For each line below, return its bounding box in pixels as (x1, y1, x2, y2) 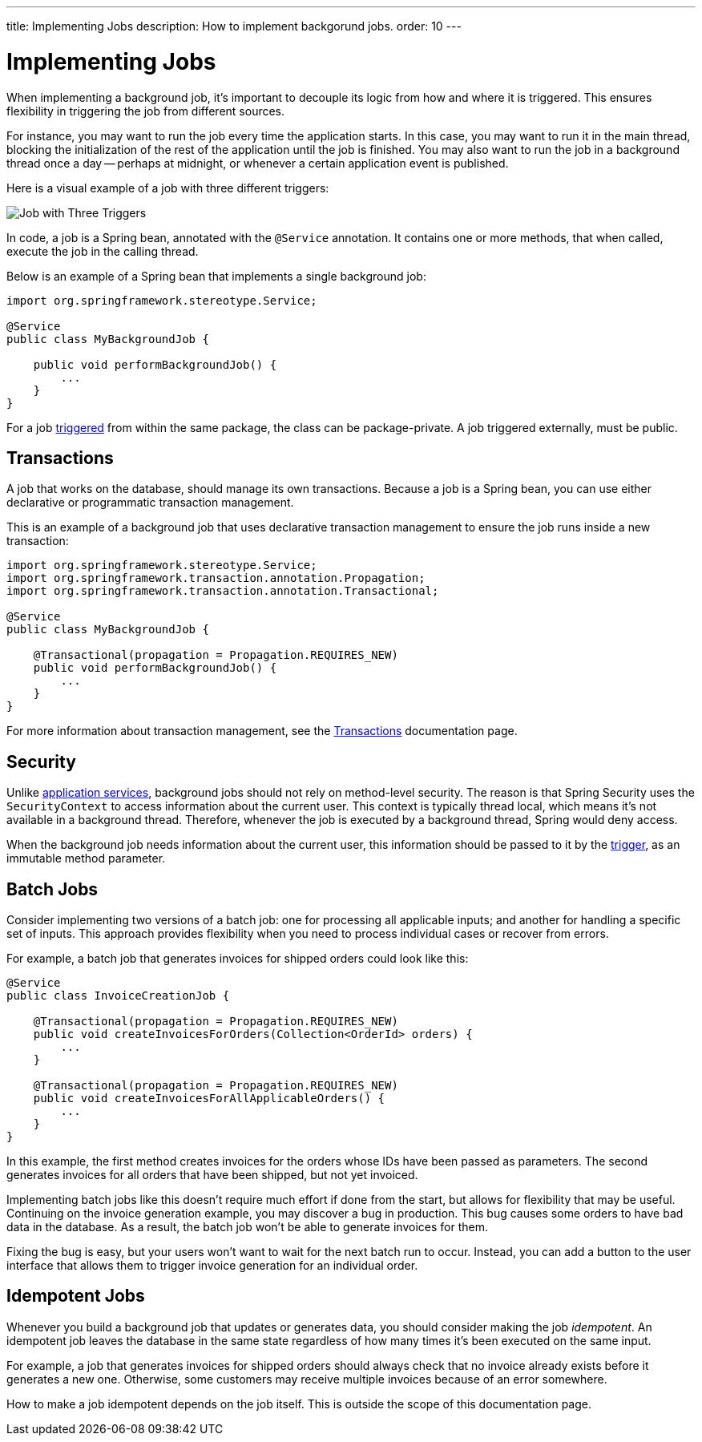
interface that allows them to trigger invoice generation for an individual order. (6, 1258, 418, 1273)
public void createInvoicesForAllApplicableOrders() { (33, 1092, 385, 1105)
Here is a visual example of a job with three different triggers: (6, 180, 329, 195)
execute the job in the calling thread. (6, 244, 199, 258)
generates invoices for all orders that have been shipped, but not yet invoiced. (6, 1168, 418, 1182)
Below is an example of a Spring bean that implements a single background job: (6, 269, 426, 283)
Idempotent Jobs (6, 1286, 145, 1307)
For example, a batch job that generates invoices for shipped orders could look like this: (6, 951, 469, 966)
